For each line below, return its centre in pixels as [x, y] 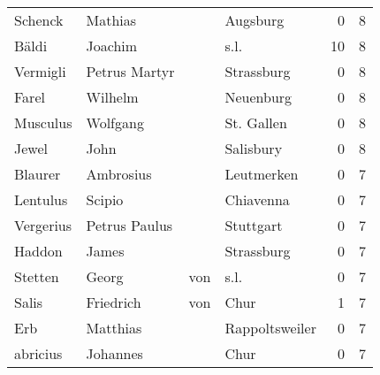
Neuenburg [258, 97]
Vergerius [43, 225]
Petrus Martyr [130, 71]
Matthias [114, 328]
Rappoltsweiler [270, 328]
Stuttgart [254, 225]
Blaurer [38, 174]
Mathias [111, 20]
